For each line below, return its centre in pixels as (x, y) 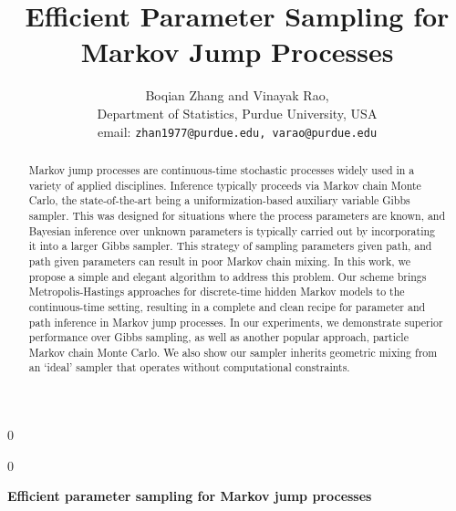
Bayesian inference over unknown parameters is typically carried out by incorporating (232, 230)
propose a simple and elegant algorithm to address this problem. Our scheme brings (228, 276)
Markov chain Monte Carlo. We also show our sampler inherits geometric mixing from (233, 352)
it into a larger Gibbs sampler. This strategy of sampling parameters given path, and (230, 246)
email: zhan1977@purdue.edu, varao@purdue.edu (237, 131)
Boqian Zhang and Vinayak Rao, (237, 95)
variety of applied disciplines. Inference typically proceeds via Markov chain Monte (225, 185)
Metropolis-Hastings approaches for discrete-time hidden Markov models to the (217, 292)
